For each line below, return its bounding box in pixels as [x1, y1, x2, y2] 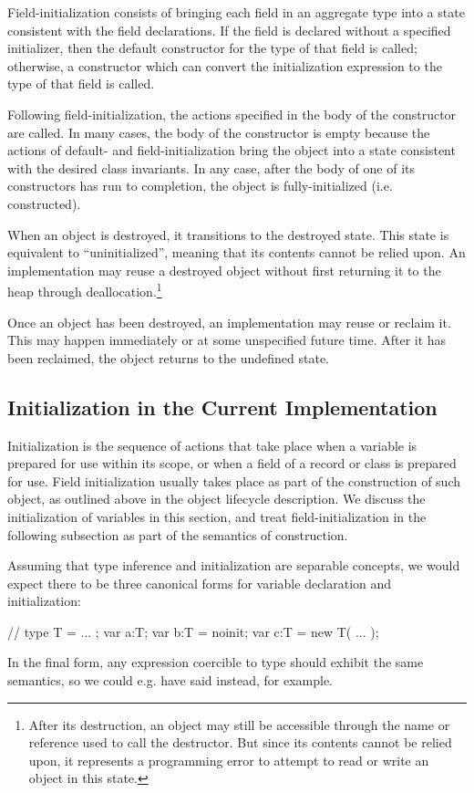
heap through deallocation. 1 [7, 279, 162, 300]
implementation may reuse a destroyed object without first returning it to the [7, 260, 441, 279]
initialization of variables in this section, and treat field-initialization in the [7, 506, 427, 526]
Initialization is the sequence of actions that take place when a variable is [7, 435, 417, 454]
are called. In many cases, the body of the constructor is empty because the [7, 122, 430, 141]
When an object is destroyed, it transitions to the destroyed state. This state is [7, 224, 449, 244]
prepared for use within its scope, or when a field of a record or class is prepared [7, 454, 457, 473]
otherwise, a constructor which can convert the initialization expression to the [7, 56, 442, 75]
